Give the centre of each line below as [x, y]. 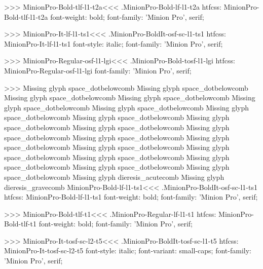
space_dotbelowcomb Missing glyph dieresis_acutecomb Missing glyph [114, 177]
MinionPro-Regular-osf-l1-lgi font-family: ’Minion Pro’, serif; [98, 70]
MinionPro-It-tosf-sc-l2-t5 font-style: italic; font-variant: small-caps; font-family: [128, 251]
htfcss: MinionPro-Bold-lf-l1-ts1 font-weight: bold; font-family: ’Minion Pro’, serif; [131, 197]
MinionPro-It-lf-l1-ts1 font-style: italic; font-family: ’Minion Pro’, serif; [114, 43]
